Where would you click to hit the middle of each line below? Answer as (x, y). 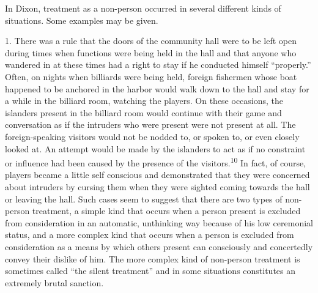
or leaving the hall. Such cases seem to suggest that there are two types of (144, 198)
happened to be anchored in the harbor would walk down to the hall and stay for (157, 88)
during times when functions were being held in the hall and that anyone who (151, 52)
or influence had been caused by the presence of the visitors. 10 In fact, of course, (156, 162)
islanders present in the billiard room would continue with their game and (143, 112)
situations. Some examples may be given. (82, 20)
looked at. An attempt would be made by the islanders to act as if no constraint (155, 148)
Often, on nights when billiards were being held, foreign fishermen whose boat (151, 76)
